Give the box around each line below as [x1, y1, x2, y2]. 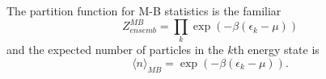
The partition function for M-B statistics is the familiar [6, 2, 282, 19]
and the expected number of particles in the [6, 41, 224, 58]
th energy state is [233, 41, 320, 58]
